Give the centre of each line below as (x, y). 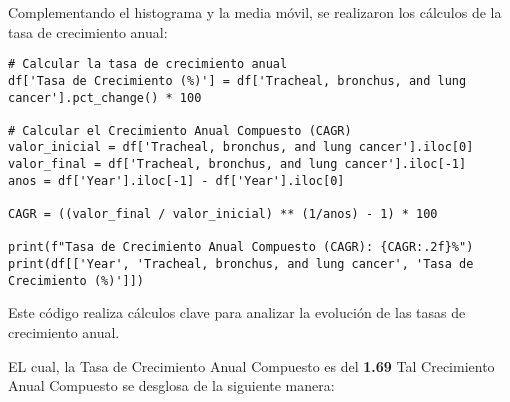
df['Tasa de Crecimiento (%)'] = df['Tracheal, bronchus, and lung (237, 80)
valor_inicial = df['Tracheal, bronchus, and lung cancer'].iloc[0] (241, 147)
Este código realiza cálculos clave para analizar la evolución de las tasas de (237, 312)
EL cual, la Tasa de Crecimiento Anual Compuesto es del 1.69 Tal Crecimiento (251, 365)
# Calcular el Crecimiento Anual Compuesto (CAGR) (180, 130)
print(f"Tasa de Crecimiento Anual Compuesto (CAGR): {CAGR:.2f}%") (241, 247)
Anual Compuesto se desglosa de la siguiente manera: (171, 385)
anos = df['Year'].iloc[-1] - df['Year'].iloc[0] (176, 180)
